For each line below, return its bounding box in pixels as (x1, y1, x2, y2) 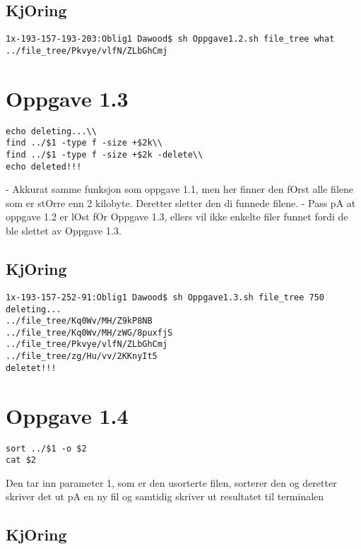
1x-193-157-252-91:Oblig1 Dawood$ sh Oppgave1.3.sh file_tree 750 (6, 292, 325, 302)
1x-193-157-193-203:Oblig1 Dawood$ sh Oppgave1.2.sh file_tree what (6, 34, 335, 45)
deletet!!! (6, 362, 57, 373)
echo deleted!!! (6, 161, 82, 172)
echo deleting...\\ (6, 126, 97, 136)
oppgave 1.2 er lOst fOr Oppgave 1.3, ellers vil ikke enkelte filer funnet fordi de (6, 209, 348, 224)
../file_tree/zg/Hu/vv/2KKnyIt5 (6, 351, 158, 362)
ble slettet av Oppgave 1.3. (6, 223, 122, 238)
